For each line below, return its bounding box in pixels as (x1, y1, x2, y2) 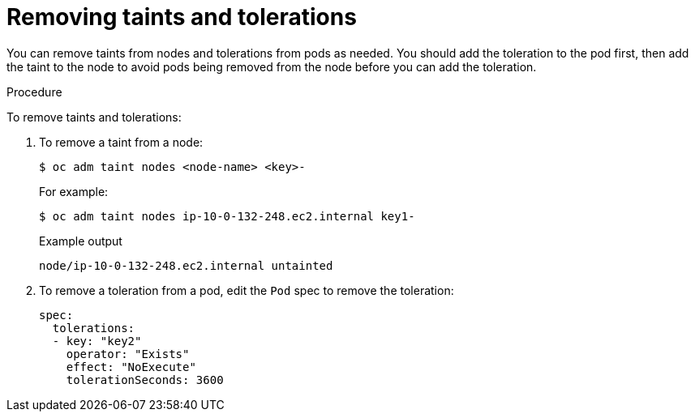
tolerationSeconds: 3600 (66, 373, 224, 386)
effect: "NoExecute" (66, 360, 196, 373)
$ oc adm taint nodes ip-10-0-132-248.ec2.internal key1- (39, 209, 415, 223)
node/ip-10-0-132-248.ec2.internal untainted (39, 258, 333, 272)
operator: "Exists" (66, 347, 190, 360)
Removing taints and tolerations (6, 3, 357, 31)
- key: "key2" (52, 334, 142, 348)
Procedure (6, 84, 62, 99)
